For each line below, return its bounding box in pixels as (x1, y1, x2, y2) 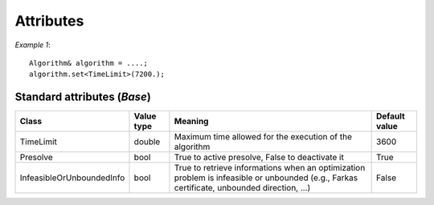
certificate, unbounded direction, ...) (174, 183, 311, 194)
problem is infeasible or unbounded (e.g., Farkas (174, 172, 358, 183)
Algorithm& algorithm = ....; (29, 58, 149, 67)
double (133, 136, 161, 147)
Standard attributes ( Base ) (14, 90, 152, 104)
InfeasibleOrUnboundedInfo (19, 172, 125, 183)
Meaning (174, 116, 209, 127)
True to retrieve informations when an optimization (174, 163, 366, 174)
